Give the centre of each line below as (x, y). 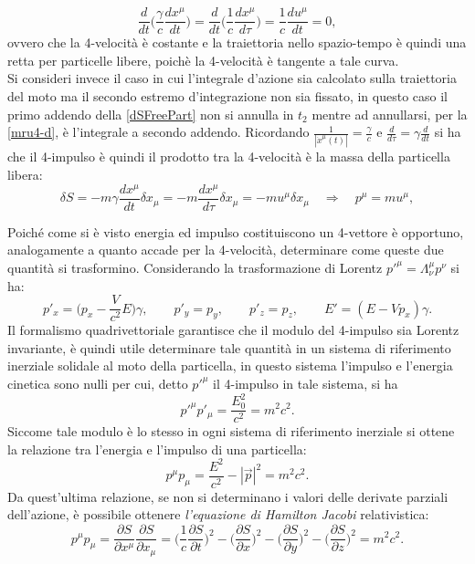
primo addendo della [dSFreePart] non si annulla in (151, 114)
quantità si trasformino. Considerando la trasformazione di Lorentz (195, 267)
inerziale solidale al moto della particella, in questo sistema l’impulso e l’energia (230, 366)
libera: (25, 175)
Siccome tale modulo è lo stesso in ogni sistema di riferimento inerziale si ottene (231, 431)
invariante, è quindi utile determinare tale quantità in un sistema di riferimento (229, 347)
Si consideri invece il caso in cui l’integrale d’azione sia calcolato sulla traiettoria (232, 78)
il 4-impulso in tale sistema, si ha (306, 383)
